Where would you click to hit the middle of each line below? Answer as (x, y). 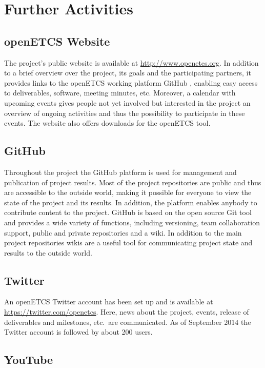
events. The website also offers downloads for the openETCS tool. (107, 123)
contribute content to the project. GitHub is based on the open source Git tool (128, 212)
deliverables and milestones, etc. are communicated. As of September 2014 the (128, 322)
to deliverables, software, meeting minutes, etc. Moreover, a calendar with (120, 93)
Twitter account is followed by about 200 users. (78, 332)
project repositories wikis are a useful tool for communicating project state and (128, 243)
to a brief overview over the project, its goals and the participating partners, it (128, 73)
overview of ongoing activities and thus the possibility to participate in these (125, 113)
